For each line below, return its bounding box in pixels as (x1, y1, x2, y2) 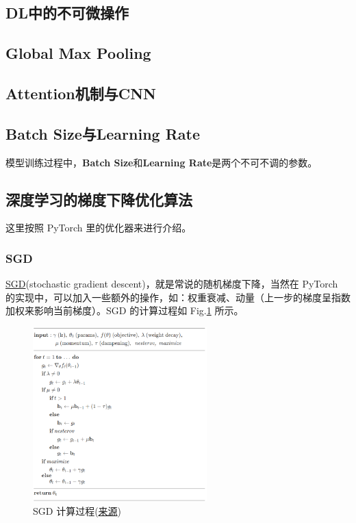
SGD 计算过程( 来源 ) (33, 503, 122, 518)
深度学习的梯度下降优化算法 (5, 188, 192, 209)
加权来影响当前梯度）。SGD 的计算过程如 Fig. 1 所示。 (5, 303, 244, 318)
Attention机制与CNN (5, 82, 156, 103)
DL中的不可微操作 (5, 2, 129, 23)
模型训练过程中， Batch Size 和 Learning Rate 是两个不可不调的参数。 (5, 155, 318, 169)
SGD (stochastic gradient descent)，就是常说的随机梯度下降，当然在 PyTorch (5, 277, 338, 291)
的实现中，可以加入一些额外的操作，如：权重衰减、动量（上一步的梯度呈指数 (5, 290, 351, 304)
